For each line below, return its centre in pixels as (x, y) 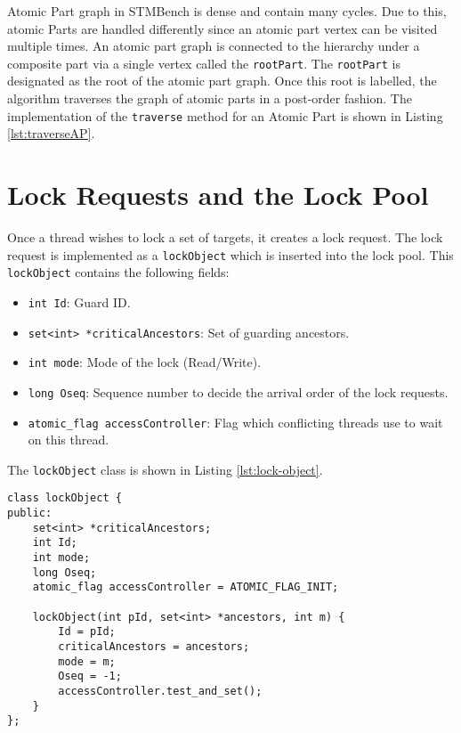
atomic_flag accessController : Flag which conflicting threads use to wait (235, 422)
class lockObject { (65, 498)
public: (30, 513)
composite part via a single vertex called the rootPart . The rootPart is (204, 63)
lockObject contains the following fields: (118, 272)
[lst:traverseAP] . (51, 133)
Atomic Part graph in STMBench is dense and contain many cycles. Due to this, (227, 11)
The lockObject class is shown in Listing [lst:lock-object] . (165, 469)
